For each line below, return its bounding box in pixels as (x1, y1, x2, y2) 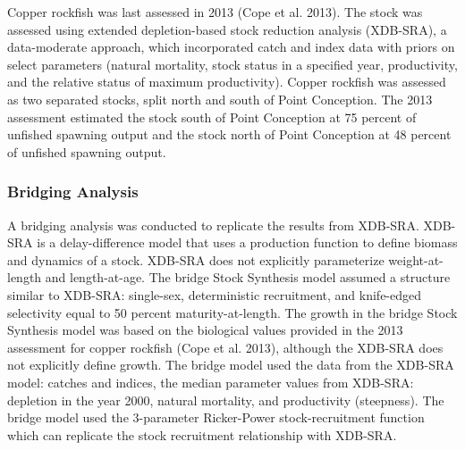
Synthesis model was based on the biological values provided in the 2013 (7, 321, 403, 339)
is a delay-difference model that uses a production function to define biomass (37, 233, 458, 252)
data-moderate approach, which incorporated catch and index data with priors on (7, 37, 455, 56)
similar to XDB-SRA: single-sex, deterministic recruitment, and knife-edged (7, 285, 422, 304)
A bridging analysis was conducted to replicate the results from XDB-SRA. (7, 215, 419, 234)
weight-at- (388, 250, 444, 269)
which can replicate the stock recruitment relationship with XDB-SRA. (7, 425, 397, 444)
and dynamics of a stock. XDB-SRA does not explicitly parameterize (7, 250, 385, 269)
